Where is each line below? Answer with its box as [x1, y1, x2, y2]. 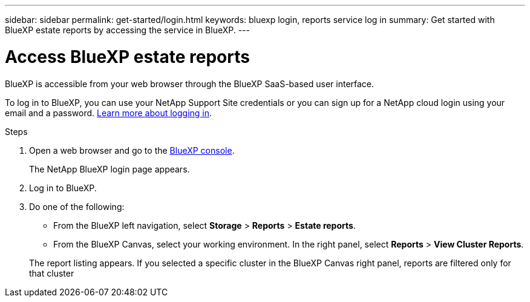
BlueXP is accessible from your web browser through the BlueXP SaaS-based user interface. [5, 78, 375, 89]
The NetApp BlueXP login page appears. [29, 163, 190, 174]
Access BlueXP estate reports [5, 46, 250, 67]
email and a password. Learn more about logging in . [5, 107, 212, 118]
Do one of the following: [29, 201, 125, 212]
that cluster [29, 268, 74, 278]
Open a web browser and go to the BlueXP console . [29, 145, 235, 156]
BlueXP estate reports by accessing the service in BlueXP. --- [5, 25, 250, 35]
